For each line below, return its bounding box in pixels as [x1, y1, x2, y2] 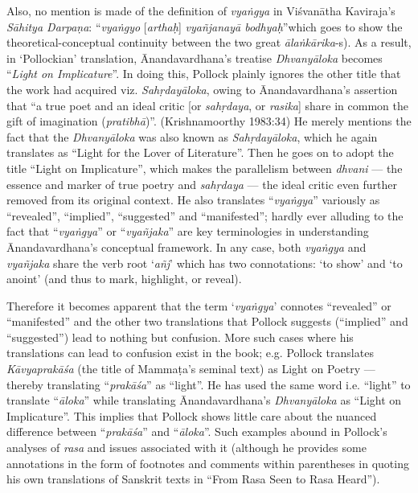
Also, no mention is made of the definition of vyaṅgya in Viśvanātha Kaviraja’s [6, 2, 395, 18]
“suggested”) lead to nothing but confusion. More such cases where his [6, 328, 354, 345]
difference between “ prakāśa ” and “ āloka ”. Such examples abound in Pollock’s [6, 423, 387, 440]
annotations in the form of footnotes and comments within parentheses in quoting [6, 454, 409, 471]
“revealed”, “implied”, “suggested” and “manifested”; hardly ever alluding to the [6, 207, 404, 224]
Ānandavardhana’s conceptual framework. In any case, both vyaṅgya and [6, 238, 367, 255]
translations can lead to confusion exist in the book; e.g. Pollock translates [6, 344, 374, 361]
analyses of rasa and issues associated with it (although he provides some [6, 439, 367, 456]
